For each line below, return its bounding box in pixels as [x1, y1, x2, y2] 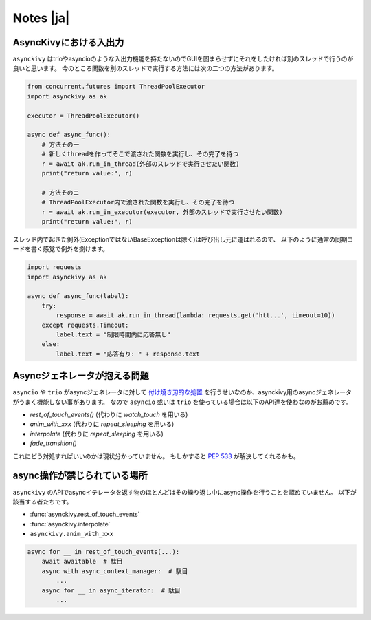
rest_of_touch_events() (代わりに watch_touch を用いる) [30, 410, 188, 419]
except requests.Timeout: [41, 321, 129, 329]
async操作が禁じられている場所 [12, 470, 148, 482]
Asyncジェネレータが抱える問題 [12, 370, 149, 382]
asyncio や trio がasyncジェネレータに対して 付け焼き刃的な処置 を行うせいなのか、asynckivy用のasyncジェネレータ [12, 388, 352, 396]
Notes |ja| [12, 10, 70, 25]
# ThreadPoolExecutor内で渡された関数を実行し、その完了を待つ [41, 198, 235, 206]
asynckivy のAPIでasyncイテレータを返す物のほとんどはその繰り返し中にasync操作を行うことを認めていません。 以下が [12, 488, 357, 496]
